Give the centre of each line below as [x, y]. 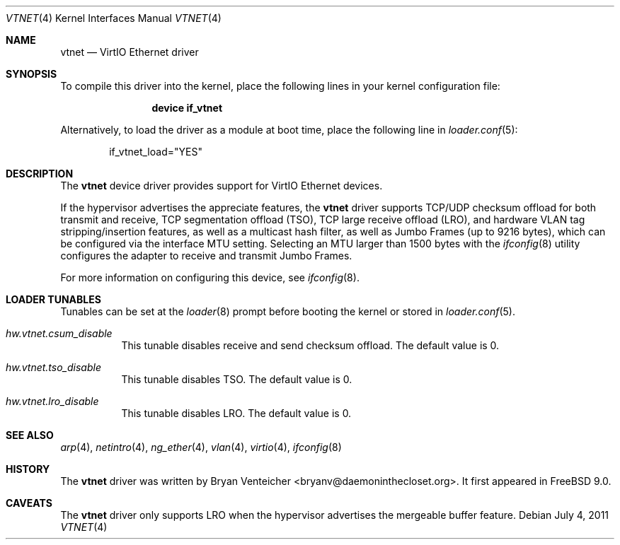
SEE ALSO [30, 435]
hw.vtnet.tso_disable [53, 367]
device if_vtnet [187, 108]
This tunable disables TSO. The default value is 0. [237, 379]
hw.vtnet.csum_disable [59, 333]
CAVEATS [29, 503]
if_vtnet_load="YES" [156, 152]
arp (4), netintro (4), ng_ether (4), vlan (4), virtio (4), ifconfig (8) [201, 447]
